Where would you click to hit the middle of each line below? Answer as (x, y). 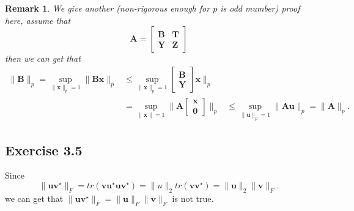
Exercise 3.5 (44, 150)
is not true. (193, 198)
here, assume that (38, 20)
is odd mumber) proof (260, 8)
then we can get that (43, 58)
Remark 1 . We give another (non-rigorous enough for (108, 8)
